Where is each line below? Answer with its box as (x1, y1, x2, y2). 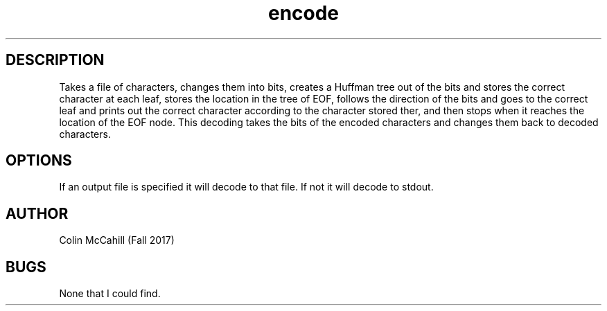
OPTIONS (6, 152, 72, 170)
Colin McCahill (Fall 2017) (59, 234, 175, 247)
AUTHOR (6, 204, 69, 222)
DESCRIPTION (6, 51, 105, 69)
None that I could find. (59, 287, 161, 300)
